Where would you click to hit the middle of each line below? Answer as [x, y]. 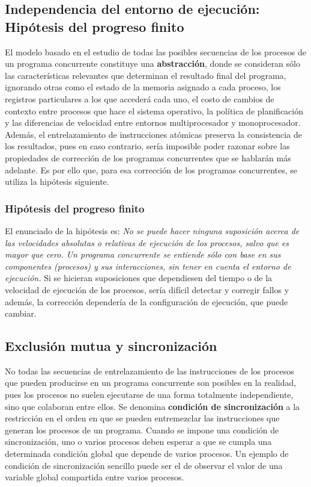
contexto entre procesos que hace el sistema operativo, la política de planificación [154, 110]
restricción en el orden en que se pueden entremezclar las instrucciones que [142, 418]
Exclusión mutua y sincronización [111, 346]
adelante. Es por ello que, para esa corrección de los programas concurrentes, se [151, 169]
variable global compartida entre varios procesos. [95, 477]
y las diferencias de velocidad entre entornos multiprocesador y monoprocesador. [153, 123]
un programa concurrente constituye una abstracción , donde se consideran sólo [152, 64]
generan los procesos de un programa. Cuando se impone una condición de [142, 430]
